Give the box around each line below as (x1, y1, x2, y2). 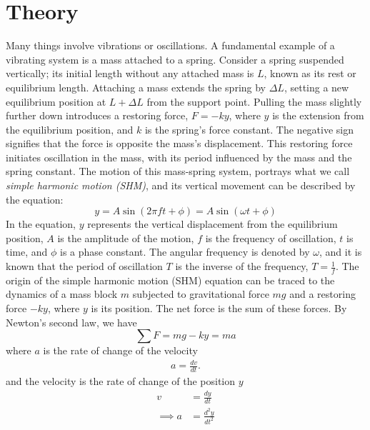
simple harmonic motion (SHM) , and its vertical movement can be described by (6, 178, 356, 193)
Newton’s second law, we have (6, 314, 137, 329)
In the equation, (6, 216, 76, 231)
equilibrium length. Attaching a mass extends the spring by (6, 79, 266, 94)
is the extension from (272, 108, 364, 123)
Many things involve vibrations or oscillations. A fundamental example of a (6, 38, 335, 53)
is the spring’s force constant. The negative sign (144, 121, 354, 136)
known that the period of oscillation (6, 259, 163, 274)
